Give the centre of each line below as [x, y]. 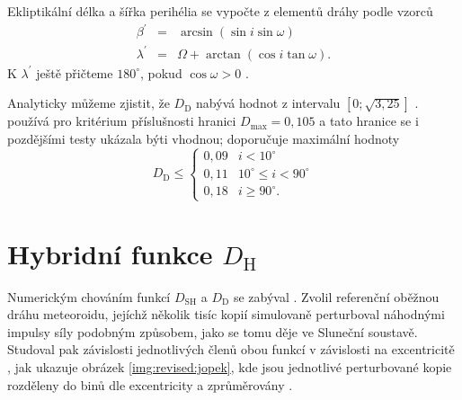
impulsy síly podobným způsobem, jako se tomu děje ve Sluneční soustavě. [213, 331]
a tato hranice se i [369, 121]
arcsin [197, 33]
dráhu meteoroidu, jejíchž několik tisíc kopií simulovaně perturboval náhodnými [226, 314]
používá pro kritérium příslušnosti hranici [122, 121]
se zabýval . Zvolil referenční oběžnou [336, 296]
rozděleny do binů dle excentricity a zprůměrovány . [150, 384]
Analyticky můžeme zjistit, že [89, 103]
